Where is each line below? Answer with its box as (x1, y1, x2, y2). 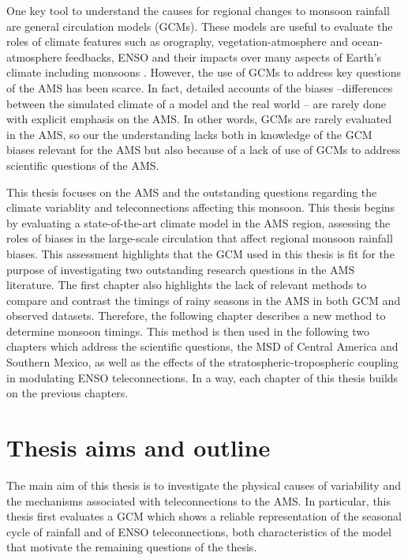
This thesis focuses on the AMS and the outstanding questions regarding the (6, 183, 377, 200)
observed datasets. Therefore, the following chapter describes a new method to (6, 307, 386, 324)
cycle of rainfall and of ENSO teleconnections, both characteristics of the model (6, 523, 391, 539)
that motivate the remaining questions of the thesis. (6, 539, 257, 555)
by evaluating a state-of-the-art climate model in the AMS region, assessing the (6, 214, 391, 231)
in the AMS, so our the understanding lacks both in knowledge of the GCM (6, 126, 372, 142)
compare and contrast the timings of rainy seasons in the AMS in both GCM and (6, 291, 401, 308)
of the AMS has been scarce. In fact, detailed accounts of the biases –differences (6, 79, 393, 96)
